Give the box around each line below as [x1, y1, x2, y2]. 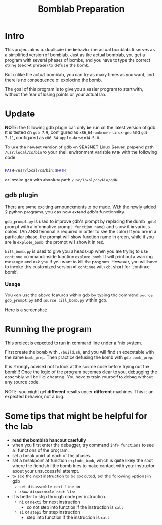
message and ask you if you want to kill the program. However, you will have [5, 259, 158, 264]
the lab [5, 421, 33, 432]
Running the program [5, 324, 92, 335]
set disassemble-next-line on [19, 484, 81, 489]
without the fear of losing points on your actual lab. [5, 91, 107, 97]
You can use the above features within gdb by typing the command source [5, 292, 153, 298]
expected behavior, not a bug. [5, 394, 65, 399]
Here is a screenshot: [5, 307, 47, 312]
